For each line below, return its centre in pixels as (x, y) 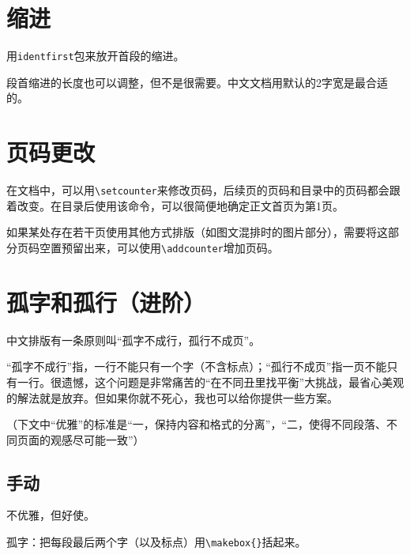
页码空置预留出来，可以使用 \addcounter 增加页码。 (148, 247)
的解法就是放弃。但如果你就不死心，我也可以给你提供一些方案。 (172, 397)
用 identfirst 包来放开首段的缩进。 (96, 56)
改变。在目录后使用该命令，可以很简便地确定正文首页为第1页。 (180, 205)
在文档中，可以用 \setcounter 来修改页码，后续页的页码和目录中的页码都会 (198, 190)
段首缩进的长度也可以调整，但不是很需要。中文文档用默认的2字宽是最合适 (197, 82)
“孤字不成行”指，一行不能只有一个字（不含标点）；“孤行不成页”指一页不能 (197, 366)
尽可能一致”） (108, 439)
